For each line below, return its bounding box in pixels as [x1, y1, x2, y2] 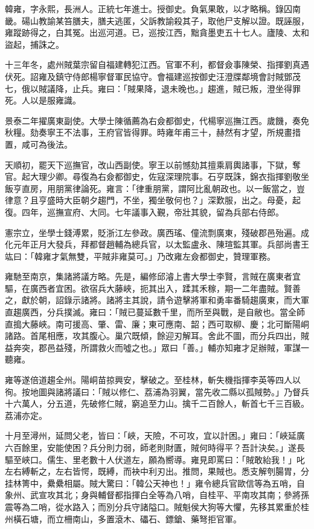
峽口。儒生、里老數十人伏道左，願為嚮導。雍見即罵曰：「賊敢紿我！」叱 [21, 453, 305, 465]
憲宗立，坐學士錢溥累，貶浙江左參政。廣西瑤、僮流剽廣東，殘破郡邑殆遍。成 [5, 226, 309, 238]
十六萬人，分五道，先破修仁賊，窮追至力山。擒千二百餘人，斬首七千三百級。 [5, 397, 309, 410]
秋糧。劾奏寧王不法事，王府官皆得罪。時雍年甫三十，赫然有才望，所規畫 [5, 126, 292, 139]
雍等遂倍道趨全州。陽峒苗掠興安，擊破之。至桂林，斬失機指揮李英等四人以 [5, 373, 301, 386]
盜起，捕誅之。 [5, 38, 64, 50]
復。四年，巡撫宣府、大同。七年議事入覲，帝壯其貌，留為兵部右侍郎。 [5, 205, 284, 218]
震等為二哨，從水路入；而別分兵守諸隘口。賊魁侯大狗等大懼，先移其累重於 [5, 500, 301, 513]
